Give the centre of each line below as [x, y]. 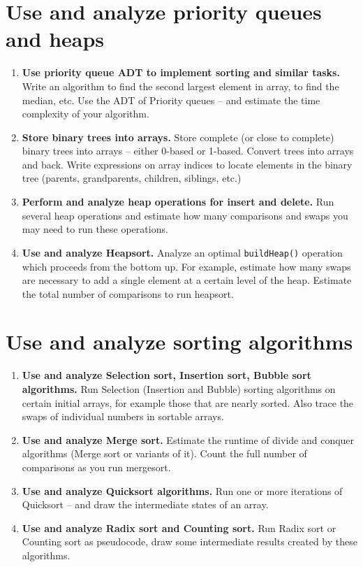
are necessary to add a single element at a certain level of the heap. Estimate [187, 280]
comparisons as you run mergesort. [96, 467]
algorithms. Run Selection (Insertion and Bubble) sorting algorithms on [179, 389]
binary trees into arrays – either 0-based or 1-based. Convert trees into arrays [188, 151]
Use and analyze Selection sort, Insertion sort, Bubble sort [166, 375]
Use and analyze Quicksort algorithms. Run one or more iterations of [182, 490]
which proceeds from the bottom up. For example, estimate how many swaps [186, 266]
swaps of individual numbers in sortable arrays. [123, 416]
